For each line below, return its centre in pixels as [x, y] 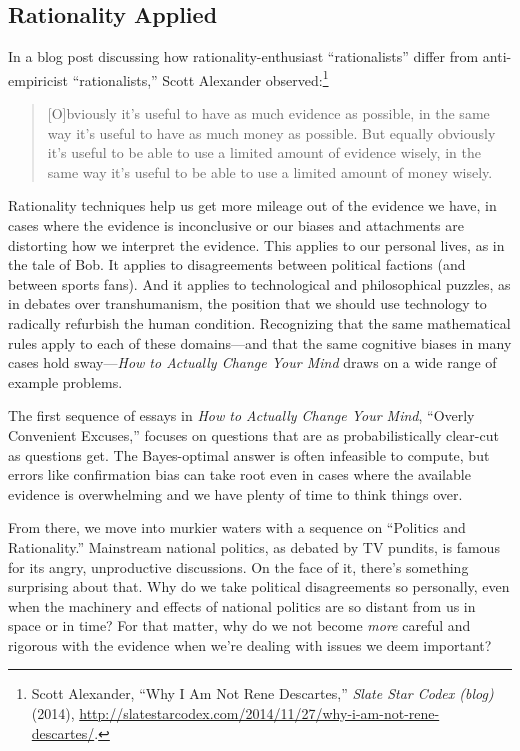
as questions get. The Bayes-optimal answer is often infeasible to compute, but [249, 454]
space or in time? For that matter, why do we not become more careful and [239, 625]
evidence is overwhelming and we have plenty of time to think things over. [235, 493]
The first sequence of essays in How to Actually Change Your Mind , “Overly [241, 415]
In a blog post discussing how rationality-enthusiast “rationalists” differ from [243, 56]
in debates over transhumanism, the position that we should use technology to [247, 303]
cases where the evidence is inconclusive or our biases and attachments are [236, 225]
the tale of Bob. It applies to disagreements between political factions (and [237, 264]
